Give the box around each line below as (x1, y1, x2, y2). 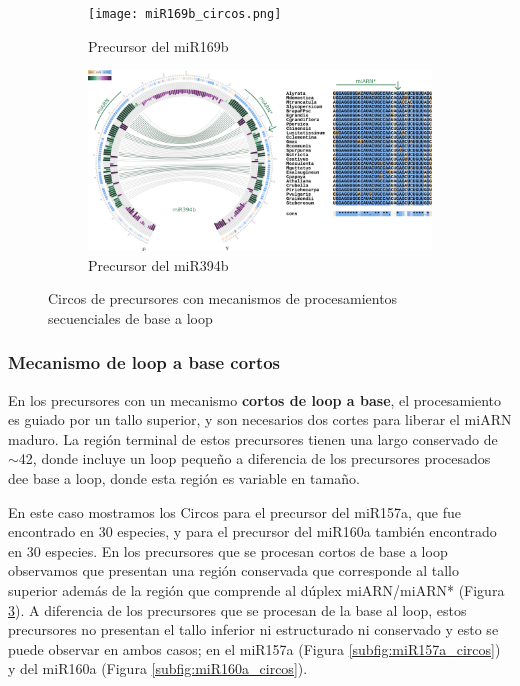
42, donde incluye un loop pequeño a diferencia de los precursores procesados (18, 448, 491, 469)
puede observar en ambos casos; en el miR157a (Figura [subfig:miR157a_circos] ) (8, 638, 501, 659)
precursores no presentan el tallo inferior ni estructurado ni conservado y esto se (8, 619, 499, 640)
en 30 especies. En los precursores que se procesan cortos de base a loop (8, 540, 448, 561)
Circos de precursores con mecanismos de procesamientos (48, 288, 398, 309)
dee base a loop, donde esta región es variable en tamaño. (8, 467, 360, 488)
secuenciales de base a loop (48, 307, 213, 328)
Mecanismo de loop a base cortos (8, 350, 281, 375)
